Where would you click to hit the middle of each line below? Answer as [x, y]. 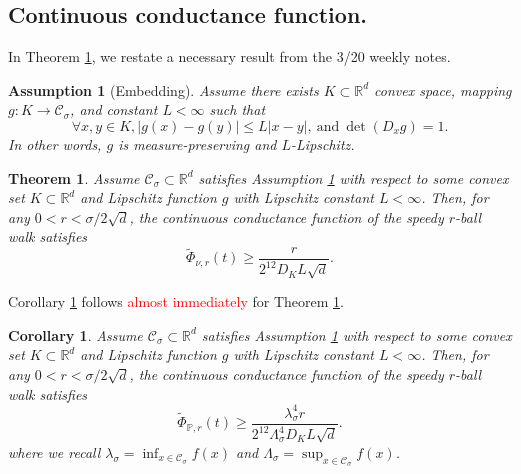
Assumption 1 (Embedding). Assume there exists [163, 89]
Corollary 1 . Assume [75, 334]
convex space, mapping [443, 89]
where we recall [54, 451]
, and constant [114, 109]
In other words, [55, 143]
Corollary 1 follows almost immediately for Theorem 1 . [176, 301]
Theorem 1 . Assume [74, 177]
